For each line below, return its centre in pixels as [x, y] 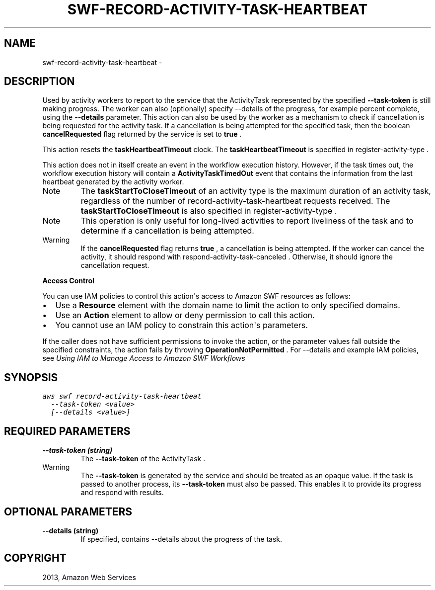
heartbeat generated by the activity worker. [113, 182]
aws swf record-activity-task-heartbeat [122, 396]
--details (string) [71, 530]
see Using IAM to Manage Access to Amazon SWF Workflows [144, 358]
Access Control [68, 281]
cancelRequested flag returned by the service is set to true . [142, 134]
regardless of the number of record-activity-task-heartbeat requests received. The [235, 201]
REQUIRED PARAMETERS [67, 431]
